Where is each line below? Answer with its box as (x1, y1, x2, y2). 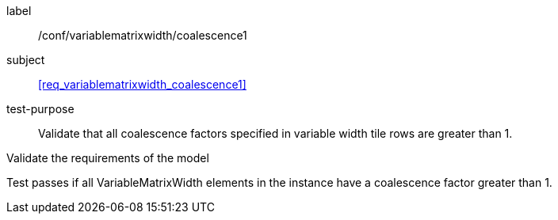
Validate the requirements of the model (6, 151, 209, 165)
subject (6, 53, 45, 66)
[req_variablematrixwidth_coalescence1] (38, 78, 247, 91)
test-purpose (6, 102, 75, 116)
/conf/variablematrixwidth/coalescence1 (38, 28, 247, 42)
